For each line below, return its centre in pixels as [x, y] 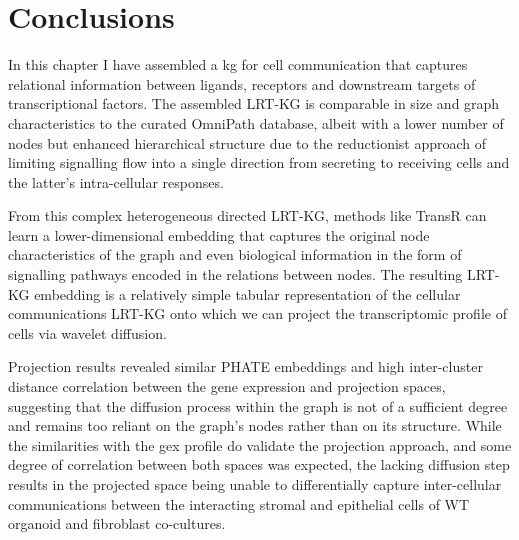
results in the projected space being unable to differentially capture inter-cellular [255, 484]
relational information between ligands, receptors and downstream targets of [242, 83]
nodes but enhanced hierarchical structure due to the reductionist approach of [247, 142]
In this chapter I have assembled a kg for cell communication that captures [238, 64]
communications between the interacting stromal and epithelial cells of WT [239, 503]
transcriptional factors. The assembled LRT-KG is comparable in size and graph [254, 103]
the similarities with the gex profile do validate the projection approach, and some [260, 444]
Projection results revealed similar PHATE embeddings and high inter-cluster [245, 366]
